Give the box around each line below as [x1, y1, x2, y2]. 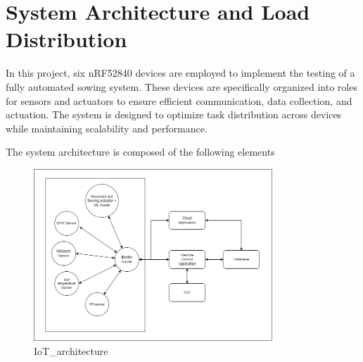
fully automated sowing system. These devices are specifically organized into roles [6, 79, 357, 94]
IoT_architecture [34, 344, 108, 358]
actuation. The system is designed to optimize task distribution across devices [6, 107, 342, 122]
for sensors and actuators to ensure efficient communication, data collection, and [6, 93, 352, 108]
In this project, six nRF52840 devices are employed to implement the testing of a [6, 65, 355, 80]
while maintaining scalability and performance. [6, 120, 208, 135]
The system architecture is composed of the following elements [6, 144, 275, 159]
